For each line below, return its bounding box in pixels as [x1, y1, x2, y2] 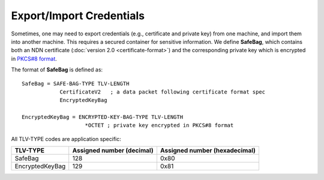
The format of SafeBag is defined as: [11, 66, 103, 73]
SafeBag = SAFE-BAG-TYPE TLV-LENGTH [22, 80, 130, 87]
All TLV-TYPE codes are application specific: [11, 135, 121, 142]
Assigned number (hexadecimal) [160, 146, 256, 155]
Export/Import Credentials [11, 9, 145, 22]
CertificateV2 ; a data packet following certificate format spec [59, 88, 266, 95]
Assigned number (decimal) [72, 146, 154, 155]
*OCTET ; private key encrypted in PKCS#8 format [85, 122, 234, 129]
